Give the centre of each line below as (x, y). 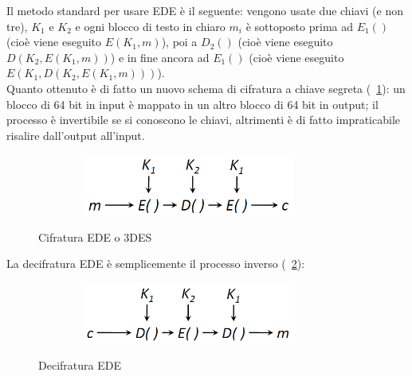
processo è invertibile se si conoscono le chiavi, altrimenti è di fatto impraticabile (204, 120)
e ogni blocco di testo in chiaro (150, 26)
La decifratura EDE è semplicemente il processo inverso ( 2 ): (156, 264)
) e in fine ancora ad (160, 57)
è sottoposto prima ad (300, 26)
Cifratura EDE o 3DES (95, 236)
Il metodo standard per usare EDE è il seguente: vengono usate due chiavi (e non (205, 10)
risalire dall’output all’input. (76, 135)
